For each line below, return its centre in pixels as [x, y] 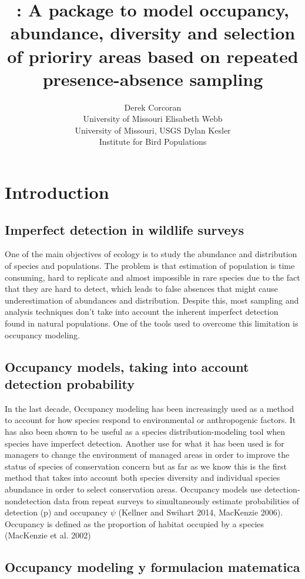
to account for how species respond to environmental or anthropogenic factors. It [150, 420]
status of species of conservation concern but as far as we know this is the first [146, 466]
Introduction [57, 192]
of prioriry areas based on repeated [153, 56]
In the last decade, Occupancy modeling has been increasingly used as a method [149, 408]
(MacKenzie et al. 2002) [48, 535]
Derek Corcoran [153, 107]
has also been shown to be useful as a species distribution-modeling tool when [145, 431]
